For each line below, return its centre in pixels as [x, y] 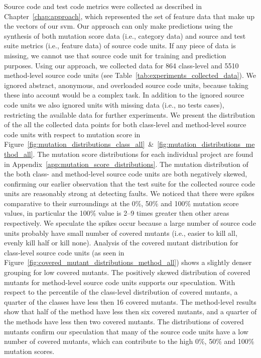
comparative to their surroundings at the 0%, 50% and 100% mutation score [121, 203]
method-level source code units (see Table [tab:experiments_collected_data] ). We [130, 75]
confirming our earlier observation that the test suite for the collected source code [130, 183]
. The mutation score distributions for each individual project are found [143, 154]
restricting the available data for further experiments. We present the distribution [129, 114]
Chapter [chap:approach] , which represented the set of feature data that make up [129, 16]
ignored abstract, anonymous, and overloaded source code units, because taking [126, 85]
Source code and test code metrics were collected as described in [103, 6]
